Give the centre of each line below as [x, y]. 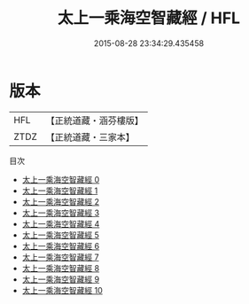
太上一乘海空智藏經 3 [61, 213]
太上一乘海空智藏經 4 [61, 223]
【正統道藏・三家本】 [90, 136]
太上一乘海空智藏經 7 [60, 257]
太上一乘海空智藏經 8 [61, 268]
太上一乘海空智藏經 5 [61, 235]
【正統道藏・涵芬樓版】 [95, 121]
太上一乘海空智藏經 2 [61, 201]
